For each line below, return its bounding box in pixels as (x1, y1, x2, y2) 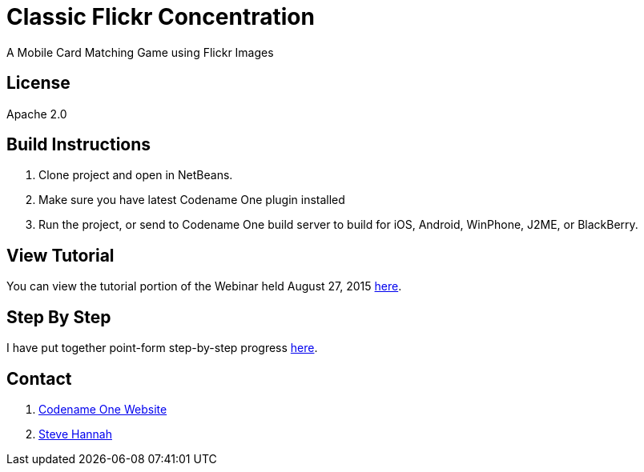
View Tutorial (6, 245, 115, 266)
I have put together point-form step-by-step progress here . (6, 341, 318, 355)
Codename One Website (38, 402, 167, 416)
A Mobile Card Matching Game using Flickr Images (6, 45, 274, 59)
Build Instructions (6, 134, 151, 155)
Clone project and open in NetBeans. (38, 168, 233, 182)
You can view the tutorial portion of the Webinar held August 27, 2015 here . (6, 279, 402, 294)
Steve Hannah (38, 426, 112, 441)
